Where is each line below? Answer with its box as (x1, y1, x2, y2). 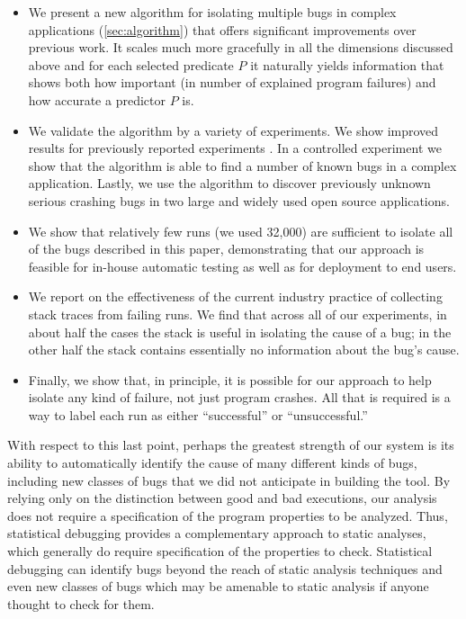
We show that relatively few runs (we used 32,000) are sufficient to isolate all (28, 221, 453, 240)
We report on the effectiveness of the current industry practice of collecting (28, 287, 443, 306)
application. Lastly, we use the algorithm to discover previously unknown (28, 174, 431, 193)
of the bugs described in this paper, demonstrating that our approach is (28, 239, 425, 258)
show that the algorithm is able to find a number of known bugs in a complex (28, 156, 457, 175)
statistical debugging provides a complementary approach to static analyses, (7, 524, 426, 543)
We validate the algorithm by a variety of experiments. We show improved (28, 121, 439, 139)
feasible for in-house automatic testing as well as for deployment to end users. (28, 256, 457, 275)
